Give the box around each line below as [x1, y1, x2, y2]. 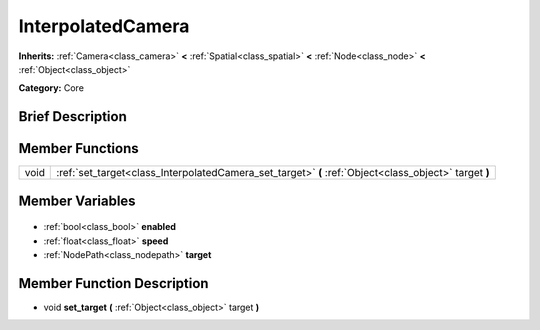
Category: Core [18, 82, 85, 94]
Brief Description [18, 108, 127, 125]
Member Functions [18, 140, 139, 157]
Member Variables [18, 192, 136, 209]
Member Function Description [18, 275, 209, 292]
